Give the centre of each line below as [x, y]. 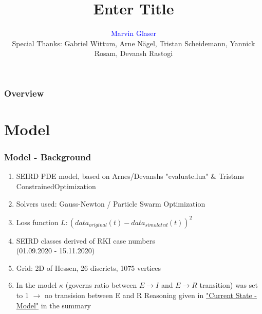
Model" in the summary [53, 305]
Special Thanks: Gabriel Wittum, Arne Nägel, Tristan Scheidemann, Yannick [134, 43]
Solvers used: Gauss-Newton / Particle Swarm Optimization [111, 203]
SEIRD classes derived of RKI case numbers [86, 240]
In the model [36, 285]
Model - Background [48, 157]
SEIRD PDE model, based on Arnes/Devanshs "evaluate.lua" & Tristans [130, 176]
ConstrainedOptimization [56, 186]
